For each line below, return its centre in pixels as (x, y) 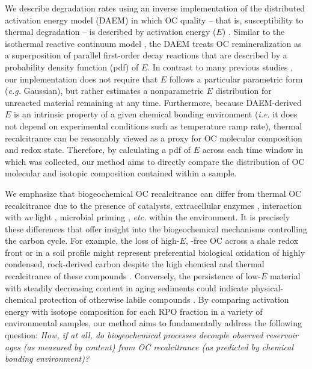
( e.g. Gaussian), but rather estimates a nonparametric (104, 91)
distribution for (243, 91)
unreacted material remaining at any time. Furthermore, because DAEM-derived (153, 102)
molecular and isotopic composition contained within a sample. (121, 173)
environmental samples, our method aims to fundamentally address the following (154, 323)
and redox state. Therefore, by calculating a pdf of (98, 150)
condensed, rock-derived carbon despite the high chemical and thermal (135, 264)
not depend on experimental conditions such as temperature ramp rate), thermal (154, 126)
